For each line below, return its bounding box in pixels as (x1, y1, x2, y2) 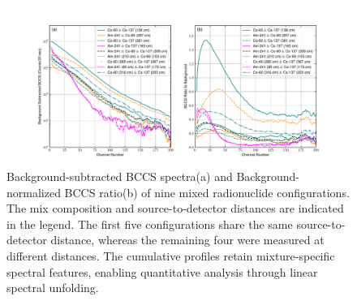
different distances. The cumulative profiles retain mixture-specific (6, 247, 335, 264)
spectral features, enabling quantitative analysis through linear (6, 263, 318, 280)
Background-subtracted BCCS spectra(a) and (6, 168, 233, 185)
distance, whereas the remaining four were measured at (50, 231, 325, 248)
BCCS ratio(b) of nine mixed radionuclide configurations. (64, 183, 350, 200)
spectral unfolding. (6, 279, 99, 296)
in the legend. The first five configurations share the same (6, 215, 293, 232)
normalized (6, 183, 61, 200)
